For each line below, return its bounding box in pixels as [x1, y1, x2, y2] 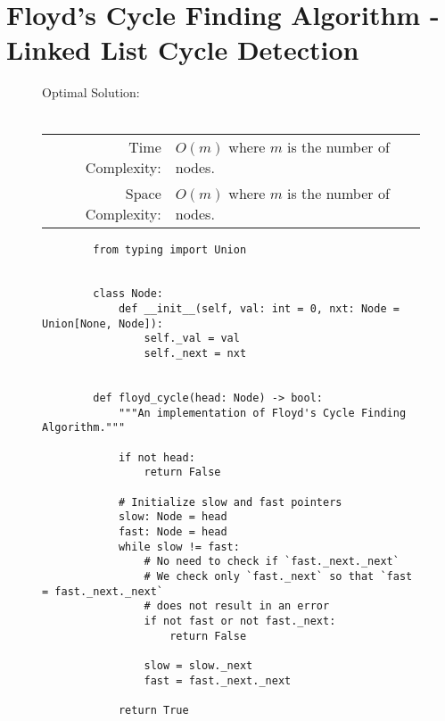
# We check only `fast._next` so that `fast [144, 569, 413, 583]
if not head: [118, 451, 195, 464]
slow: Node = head [118, 510, 227, 524]
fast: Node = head [118, 525, 227, 538]
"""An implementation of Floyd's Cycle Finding [118, 406, 407, 419]
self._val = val [144, 332, 240, 345]
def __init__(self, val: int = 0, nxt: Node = [118, 302, 400, 316]
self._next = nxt [144, 347, 247, 360]
